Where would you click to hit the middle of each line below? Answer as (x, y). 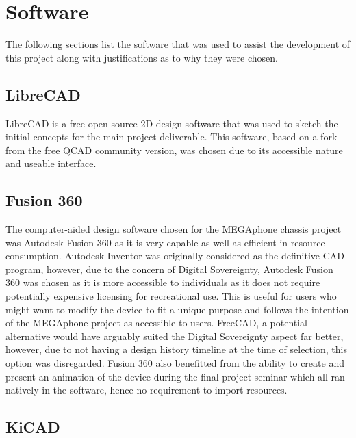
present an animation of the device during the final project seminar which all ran (175, 376)
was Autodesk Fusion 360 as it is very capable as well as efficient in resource (165, 242)
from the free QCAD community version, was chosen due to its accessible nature (174, 150)
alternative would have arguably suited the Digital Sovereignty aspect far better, (175, 336)
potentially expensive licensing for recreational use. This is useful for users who (171, 296)
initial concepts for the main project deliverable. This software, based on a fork (171, 137)
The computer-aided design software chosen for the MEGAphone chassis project (174, 229)
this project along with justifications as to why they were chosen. (142, 57)
